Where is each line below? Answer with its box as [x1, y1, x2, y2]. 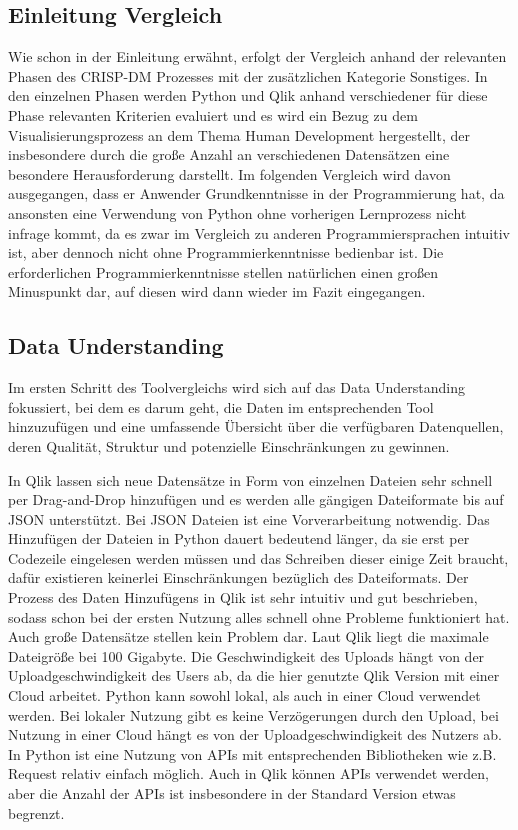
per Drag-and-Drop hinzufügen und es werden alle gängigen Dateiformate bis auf [8, 489, 504, 510]
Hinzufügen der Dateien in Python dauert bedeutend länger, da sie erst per [8, 528, 470, 549]
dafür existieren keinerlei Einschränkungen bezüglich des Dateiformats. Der [8, 567, 469, 588]
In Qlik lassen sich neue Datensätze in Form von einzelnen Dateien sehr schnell [8, 469, 493, 490]
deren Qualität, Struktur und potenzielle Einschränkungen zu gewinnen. [8, 435, 450, 456]
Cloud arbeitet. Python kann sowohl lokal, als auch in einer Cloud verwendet [8, 685, 481, 706]
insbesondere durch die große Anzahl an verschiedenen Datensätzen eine [8, 144, 450, 165]
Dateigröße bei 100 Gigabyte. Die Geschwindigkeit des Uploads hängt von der [8, 645, 485, 666]
